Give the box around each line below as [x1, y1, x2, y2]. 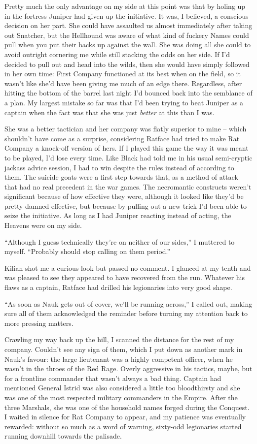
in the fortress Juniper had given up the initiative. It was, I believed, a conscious [4, 10, 249, 21]
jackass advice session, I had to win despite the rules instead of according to [4, 162, 234, 172]
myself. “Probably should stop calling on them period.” [4, 246, 171, 256]
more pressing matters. [4, 317, 73, 328]
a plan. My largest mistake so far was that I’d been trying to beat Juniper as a [4, 97, 244, 107]
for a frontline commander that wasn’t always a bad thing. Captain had [4, 373, 221, 383]
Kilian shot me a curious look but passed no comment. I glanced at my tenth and [4, 262, 251, 273]
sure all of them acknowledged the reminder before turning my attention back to [4, 308, 248, 318]
